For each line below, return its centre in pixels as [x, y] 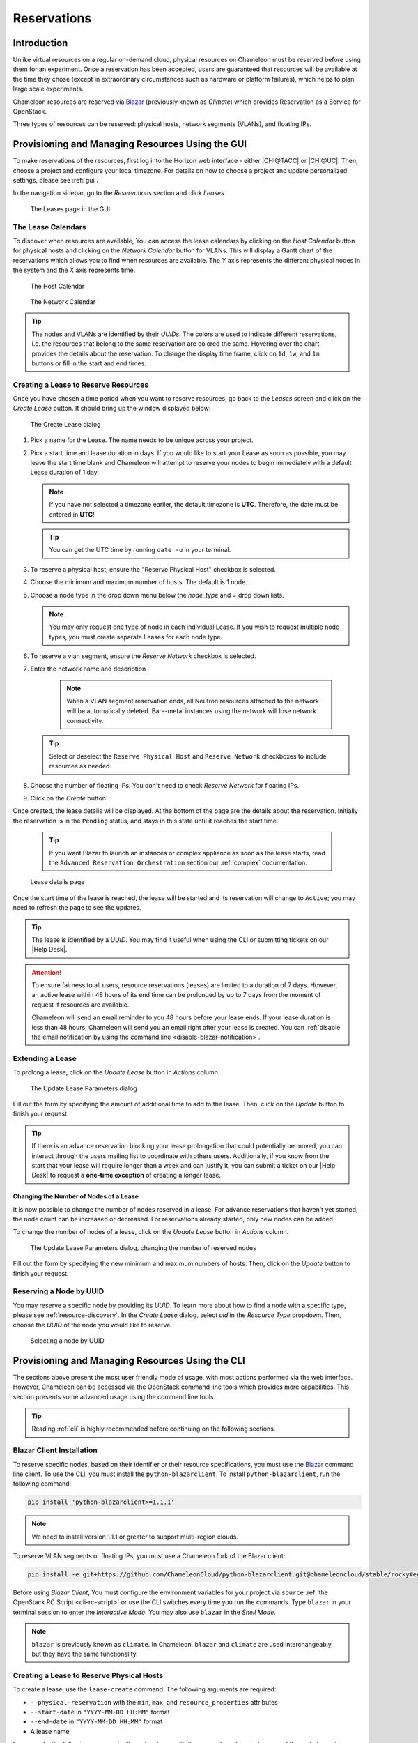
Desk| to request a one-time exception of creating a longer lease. [126, 1175]
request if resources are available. [80, 1005]
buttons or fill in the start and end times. [89, 363]
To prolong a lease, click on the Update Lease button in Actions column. [116, 1072]
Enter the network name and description [88, 669]
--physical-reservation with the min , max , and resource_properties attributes [154, 1702]
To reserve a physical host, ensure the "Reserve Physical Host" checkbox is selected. [153, 569]
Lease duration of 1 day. [64, 472]
